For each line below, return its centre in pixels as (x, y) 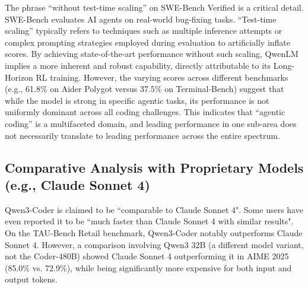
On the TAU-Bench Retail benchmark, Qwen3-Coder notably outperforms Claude (154, 232)
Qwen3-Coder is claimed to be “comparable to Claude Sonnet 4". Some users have (154, 209)
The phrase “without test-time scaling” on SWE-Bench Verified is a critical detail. (154, 7)
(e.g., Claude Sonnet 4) (77, 184)
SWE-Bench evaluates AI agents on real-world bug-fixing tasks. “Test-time (141, 19)
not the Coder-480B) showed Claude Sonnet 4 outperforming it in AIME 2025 (147, 256)
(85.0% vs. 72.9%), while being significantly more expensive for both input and (148, 267)
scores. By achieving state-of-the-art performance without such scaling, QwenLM (152, 54)
